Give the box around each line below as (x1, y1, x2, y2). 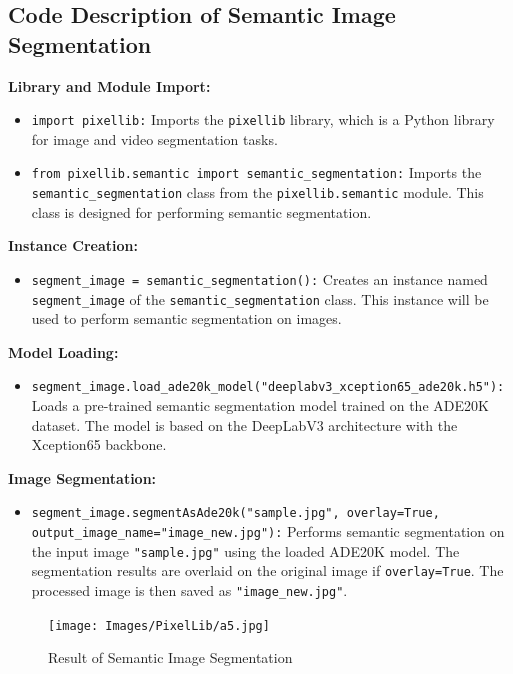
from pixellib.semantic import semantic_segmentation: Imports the (31, 162, 482, 183)
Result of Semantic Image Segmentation (48, 647, 293, 668)
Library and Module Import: (8, 75, 211, 96)
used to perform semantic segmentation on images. (31, 308, 342, 329)
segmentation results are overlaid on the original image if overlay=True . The (31, 560, 504, 581)
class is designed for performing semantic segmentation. (31, 201, 372, 222)
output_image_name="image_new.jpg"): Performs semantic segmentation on (31, 521, 505, 542)
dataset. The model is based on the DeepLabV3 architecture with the (31, 414, 458, 435)
